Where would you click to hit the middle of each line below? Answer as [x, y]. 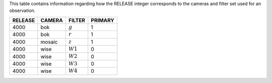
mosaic [49, 41]
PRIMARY [103, 20]
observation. [22, 10]
